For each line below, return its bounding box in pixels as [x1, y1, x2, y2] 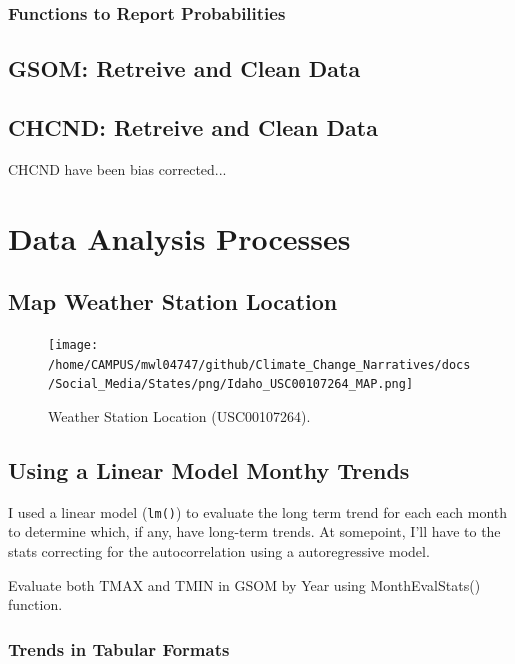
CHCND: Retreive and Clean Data [8, 112, 378, 143]
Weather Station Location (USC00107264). [48, 405, 311, 426]
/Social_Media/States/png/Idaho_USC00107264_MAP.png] [48, 377, 414, 392]
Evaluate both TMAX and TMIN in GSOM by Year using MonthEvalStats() [8, 574, 481, 595]
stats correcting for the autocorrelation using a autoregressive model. [8, 541, 430, 562]
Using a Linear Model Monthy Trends [8, 454, 410, 485]
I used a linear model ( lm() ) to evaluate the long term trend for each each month [8, 501, 507, 522]
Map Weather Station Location [8, 286, 338, 317]
